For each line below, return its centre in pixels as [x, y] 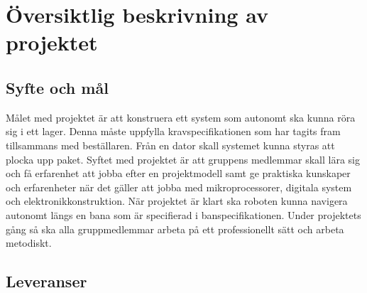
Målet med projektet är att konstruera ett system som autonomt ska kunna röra [181, 117]
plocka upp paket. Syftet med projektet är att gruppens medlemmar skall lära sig [183, 159]
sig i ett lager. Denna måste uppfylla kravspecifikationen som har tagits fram [173, 131]
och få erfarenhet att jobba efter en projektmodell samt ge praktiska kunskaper [178, 173]
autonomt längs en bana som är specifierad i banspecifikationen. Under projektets [183, 214]
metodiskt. [29, 243]
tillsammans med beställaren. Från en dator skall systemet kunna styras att [170, 145]
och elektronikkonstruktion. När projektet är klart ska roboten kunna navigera [177, 201]
